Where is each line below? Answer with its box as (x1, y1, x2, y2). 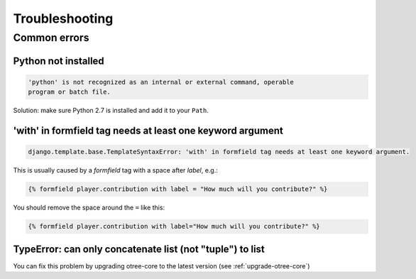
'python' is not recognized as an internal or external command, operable (28, 78, 295, 86)
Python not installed (13, 55, 104, 67)
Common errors (13, 31, 89, 44)
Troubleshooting (13, 11, 114, 26)
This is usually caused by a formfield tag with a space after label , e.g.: (13, 166, 218, 175)
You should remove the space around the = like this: (13, 203, 165, 212)
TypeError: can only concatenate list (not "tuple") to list (13, 243, 266, 255)
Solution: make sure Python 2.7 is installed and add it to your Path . (13, 106, 209, 115)
